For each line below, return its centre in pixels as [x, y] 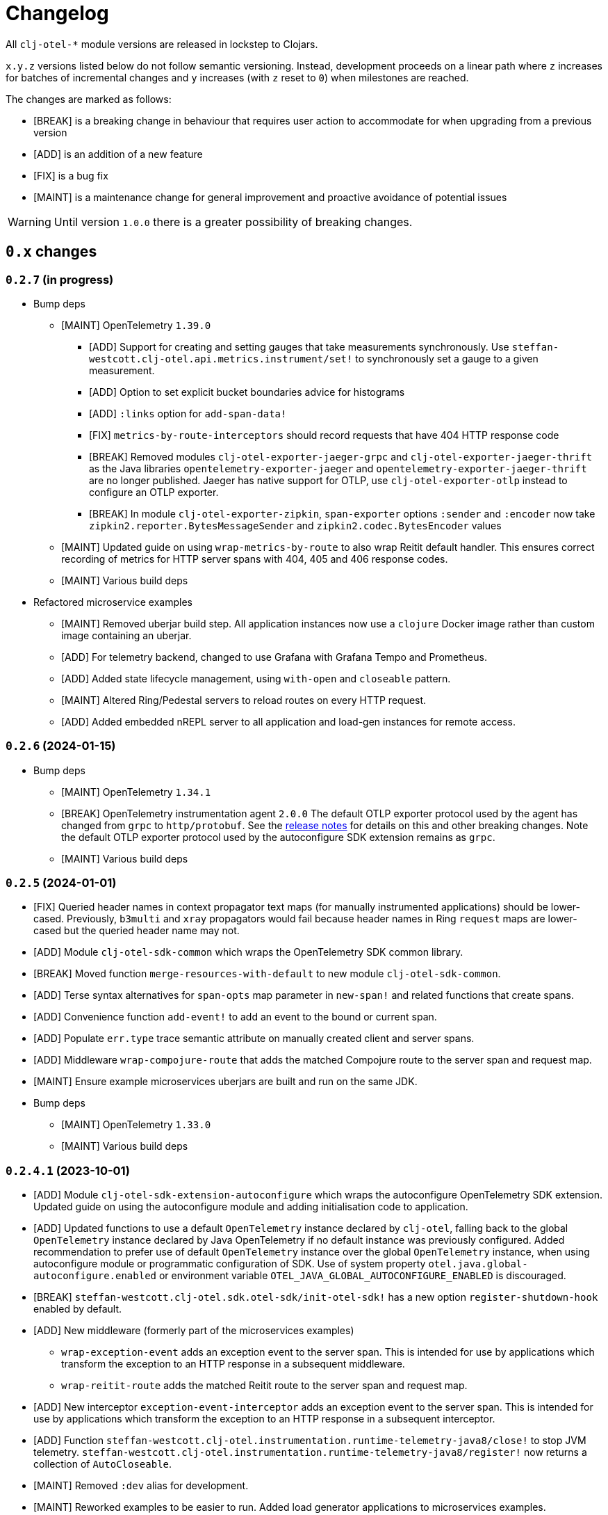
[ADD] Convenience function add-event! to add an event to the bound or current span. [235, 1017]
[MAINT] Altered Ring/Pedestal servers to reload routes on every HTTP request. [244, 700]
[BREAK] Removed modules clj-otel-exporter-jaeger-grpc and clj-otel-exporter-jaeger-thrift [341, 456]
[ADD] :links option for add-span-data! [188, 413]
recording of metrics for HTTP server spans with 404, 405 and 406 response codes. [255, 559]
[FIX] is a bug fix [71, 175]
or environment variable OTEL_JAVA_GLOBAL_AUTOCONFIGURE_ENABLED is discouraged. [362, 1276]
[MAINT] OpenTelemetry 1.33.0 [136, 1125]
